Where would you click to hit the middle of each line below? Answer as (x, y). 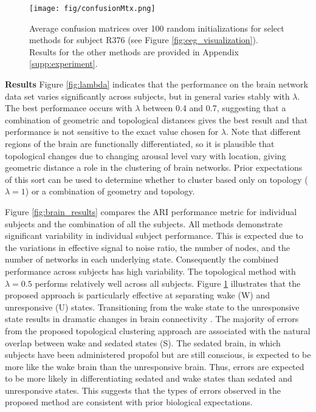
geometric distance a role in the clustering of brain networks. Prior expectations (154, 167)
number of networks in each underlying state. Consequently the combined (142, 259)
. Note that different (264, 132)
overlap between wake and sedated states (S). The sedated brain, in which (143, 342)
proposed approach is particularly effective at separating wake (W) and (137, 295)
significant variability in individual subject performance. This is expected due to (154, 235)
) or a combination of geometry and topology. (110, 191)
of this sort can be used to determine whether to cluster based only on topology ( (156, 179)
